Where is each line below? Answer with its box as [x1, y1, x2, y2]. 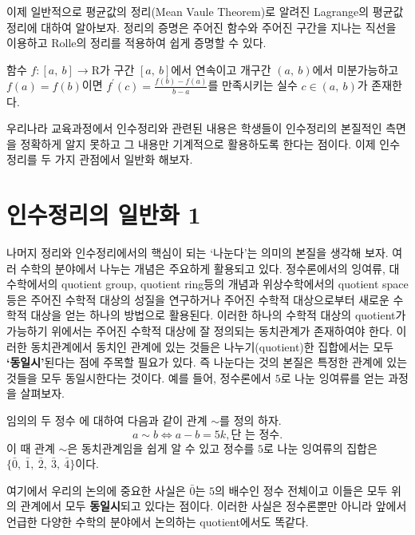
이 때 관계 [6, 439, 55, 456]
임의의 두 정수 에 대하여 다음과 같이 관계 [6, 411, 207, 428]
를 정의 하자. [219, 411, 282, 428]
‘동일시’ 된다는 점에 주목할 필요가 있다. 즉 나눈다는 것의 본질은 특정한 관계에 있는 [6, 354, 408, 371]
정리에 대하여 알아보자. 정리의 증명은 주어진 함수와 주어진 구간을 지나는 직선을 [6, 18, 397, 35]
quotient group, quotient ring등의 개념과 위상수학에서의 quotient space [61, 275, 409, 292]
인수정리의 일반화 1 [6, 198, 201, 231]
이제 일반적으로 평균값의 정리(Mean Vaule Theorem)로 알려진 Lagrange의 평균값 [6, 3, 404, 19]
